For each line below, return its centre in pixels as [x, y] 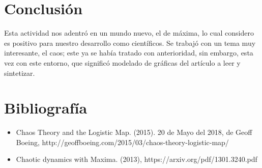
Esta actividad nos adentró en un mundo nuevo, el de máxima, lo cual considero [129, 33]
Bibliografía [46, 108]
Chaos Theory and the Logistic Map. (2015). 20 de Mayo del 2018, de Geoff [134, 132]
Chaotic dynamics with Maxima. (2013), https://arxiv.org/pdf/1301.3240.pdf [137, 159]
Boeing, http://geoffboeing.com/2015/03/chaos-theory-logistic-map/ [122, 142]
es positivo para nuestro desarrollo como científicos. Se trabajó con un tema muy [130, 43]
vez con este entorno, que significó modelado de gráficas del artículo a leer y [122, 62]
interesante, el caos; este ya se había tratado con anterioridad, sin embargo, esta [129, 53]
